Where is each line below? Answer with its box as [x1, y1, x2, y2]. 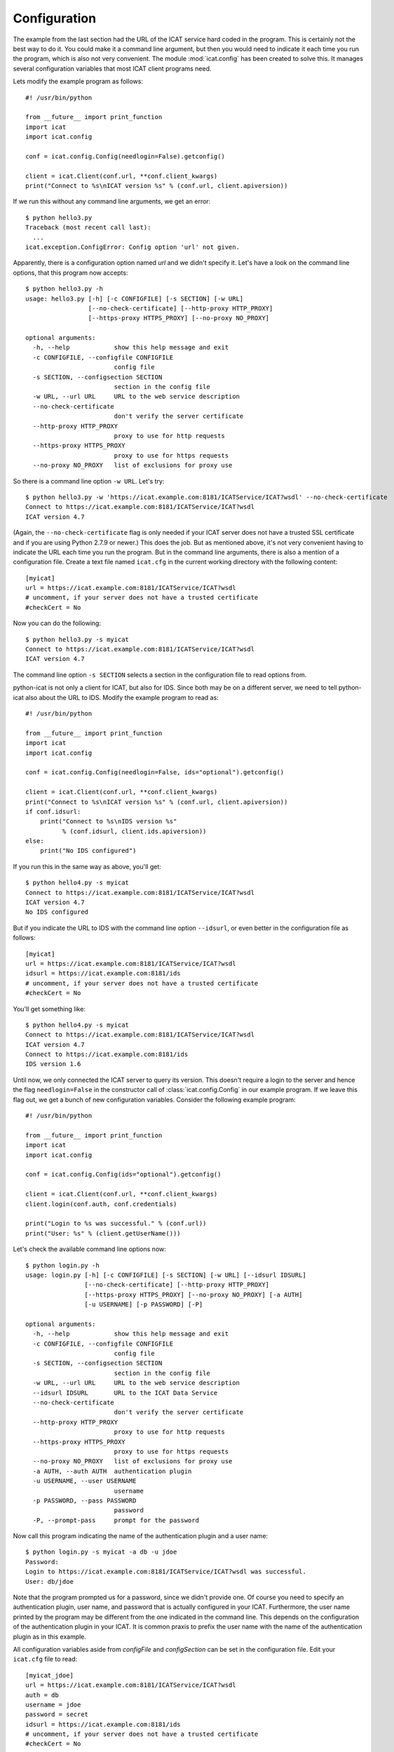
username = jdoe [25, 1700, 81, 1709]
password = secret [25, 1711, 89, 1718]
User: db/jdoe [25, 1578, 74, 1585]
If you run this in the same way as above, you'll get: [13, 862, 161, 870]
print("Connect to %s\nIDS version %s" [39, 817, 177, 826]
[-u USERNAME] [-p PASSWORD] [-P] [84, 1301, 203, 1308]
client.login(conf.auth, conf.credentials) [25, 1200, 177, 1208]
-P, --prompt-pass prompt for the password [32, 1516, 200, 1524]
